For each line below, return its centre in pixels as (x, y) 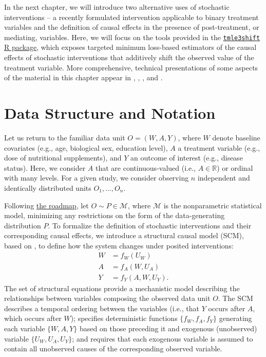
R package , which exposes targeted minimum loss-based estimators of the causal (130, 47)
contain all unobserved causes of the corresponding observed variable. (113, 349)
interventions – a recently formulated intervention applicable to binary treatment (131, 17)
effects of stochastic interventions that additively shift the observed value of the (129, 57)
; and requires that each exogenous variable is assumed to (163, 338)
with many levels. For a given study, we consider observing (97, 178)
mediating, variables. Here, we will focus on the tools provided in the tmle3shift (132, 37)
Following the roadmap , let (46, 205)
